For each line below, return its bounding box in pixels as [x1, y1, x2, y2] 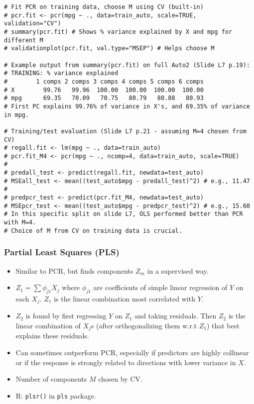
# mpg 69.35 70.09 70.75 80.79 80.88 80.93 [4, 95, 204, 102]
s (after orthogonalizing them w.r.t [91, 320, 197, 331]
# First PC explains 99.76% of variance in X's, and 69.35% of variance [4, 102, 250, 110]
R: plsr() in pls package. [15, 390, 96, 401]
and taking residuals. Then [134, 310, 217, 321]
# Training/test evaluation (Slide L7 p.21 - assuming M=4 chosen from [4, 127, 247, 135]
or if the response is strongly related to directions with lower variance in [15, 357, 236, 367]
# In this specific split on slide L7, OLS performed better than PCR [4, 210, 243, 218]
